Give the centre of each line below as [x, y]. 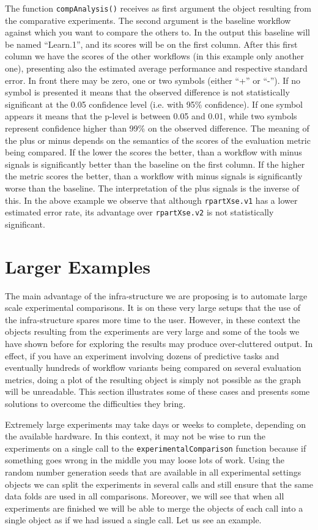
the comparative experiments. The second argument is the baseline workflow [148, 20]
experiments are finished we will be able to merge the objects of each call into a [154, 508]
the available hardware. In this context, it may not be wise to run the [135, 436]
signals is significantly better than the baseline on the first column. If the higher [155, 164]
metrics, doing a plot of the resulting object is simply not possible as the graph [153, 379]
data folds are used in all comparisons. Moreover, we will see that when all [145, 496]
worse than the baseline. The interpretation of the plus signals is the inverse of [152, 188]
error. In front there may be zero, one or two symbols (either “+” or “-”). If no [153, 80]
